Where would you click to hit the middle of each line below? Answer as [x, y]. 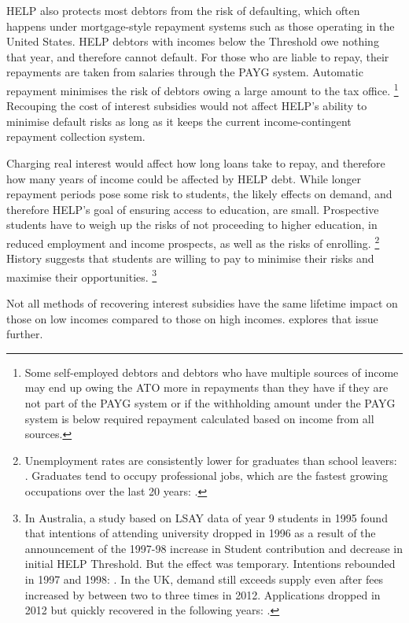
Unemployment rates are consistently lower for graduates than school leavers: [211, 460]
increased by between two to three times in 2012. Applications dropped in [203, 594]
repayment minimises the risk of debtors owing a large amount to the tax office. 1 [203, 89]
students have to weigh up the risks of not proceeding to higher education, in [192, 225]
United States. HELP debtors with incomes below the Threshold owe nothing [193, 41]
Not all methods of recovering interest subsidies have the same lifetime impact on [202, 303]
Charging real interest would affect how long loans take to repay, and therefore [196, 163]
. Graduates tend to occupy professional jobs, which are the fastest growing [206, 476]
